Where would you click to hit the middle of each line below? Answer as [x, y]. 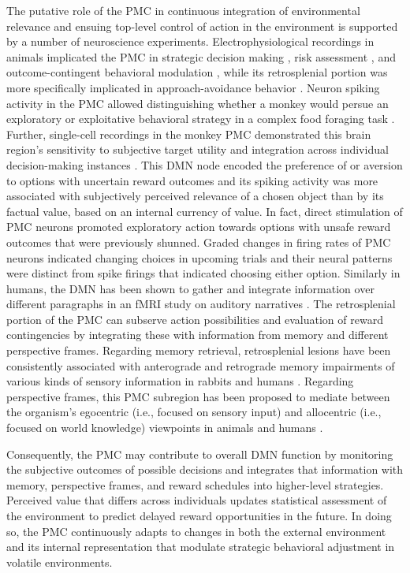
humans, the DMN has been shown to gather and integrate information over [190, 288]
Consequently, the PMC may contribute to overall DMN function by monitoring [200, 454]
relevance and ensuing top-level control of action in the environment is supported [202, 26]
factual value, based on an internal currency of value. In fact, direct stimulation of [205, 211]
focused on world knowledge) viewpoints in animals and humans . [165, 428]
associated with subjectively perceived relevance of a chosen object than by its [195, 196]
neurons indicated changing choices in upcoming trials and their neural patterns [199, 257]
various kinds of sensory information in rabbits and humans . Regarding [180, 381]
